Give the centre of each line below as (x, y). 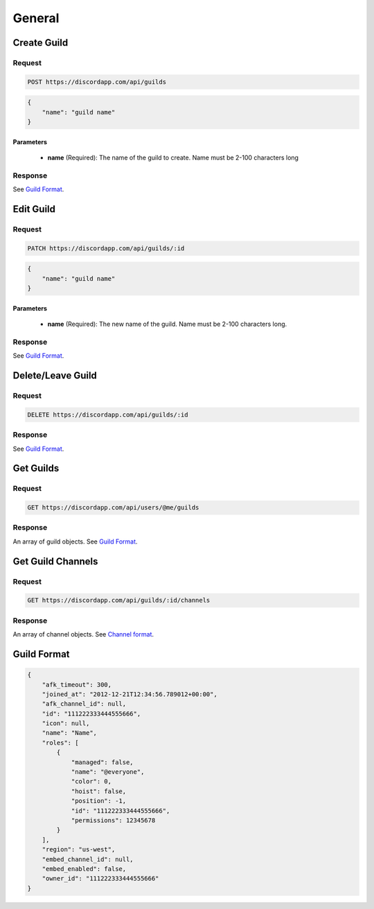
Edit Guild (34, 209)
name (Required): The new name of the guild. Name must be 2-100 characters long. (167, 324)
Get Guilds (36, 468)
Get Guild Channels (55, 561)
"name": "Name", (69, 733)
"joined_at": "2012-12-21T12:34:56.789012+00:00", (130, 694)
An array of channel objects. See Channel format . (83, 634)
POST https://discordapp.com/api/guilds (97, 82)
